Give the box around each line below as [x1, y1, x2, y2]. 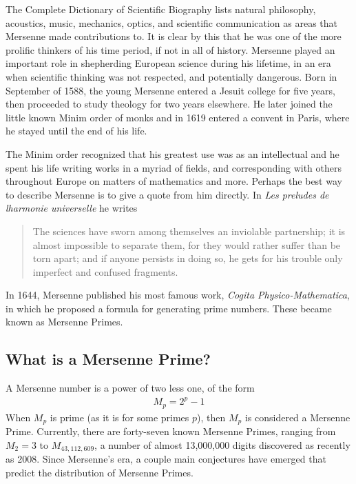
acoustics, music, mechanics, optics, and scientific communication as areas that [6, 15, 338, 30]
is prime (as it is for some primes [50, 410, 189, 424]
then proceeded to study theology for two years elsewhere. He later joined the [6, 97, 333, 111]
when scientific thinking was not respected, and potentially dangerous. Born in [6, 69, 337, 83]
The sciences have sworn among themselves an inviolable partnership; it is [32, 223, 346, 238]
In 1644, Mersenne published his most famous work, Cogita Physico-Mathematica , [6, 288, 350, 302]
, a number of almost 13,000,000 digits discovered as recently [94, 437, 350, 452]
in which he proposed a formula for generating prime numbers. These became [6, 301, 332, 315]
